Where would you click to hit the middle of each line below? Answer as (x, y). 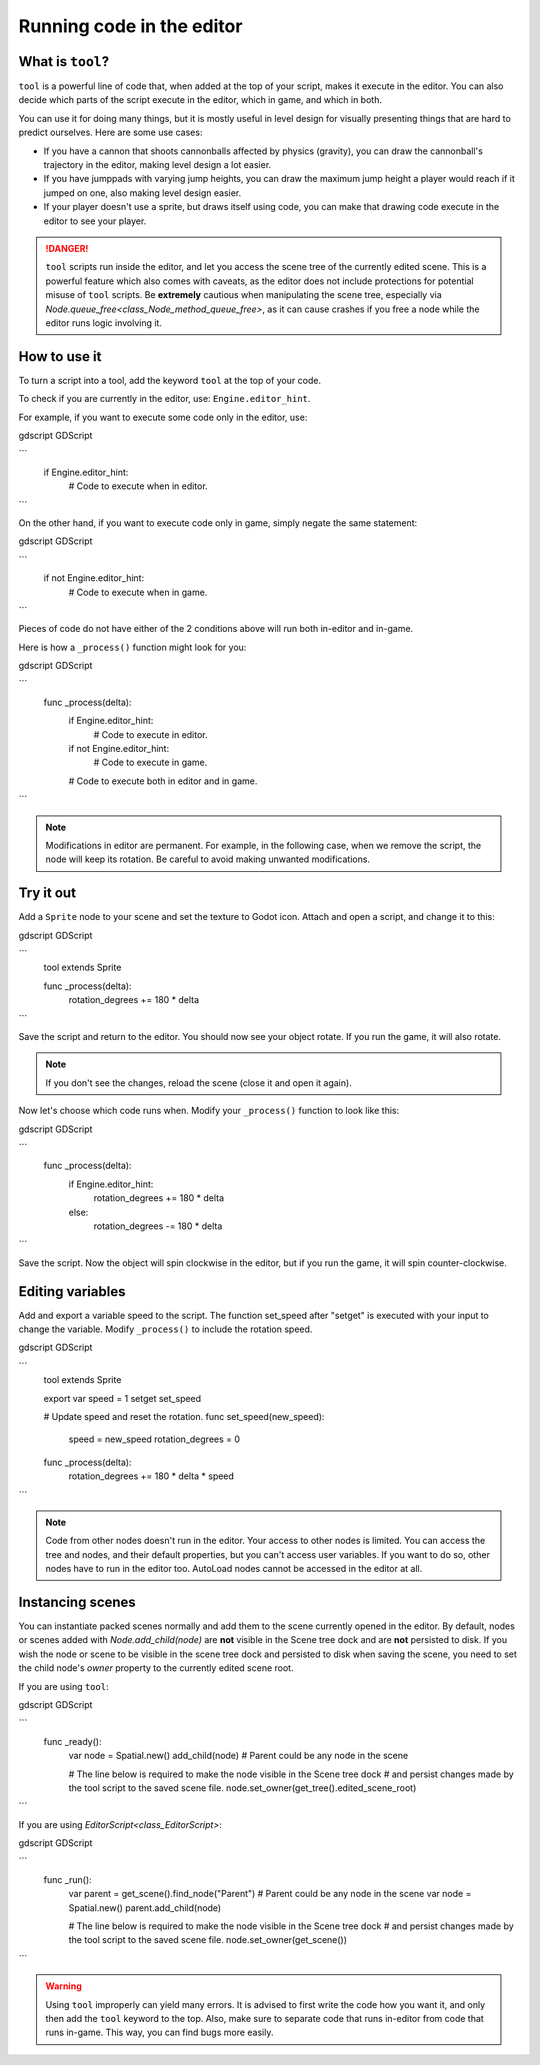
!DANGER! (67, 248)
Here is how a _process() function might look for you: (132, 647)
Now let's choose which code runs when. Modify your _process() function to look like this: (209, 1111)
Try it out (47, 893)
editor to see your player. (95, 221)
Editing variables (72, 1291)
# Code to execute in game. (150, 762)
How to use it (60, 356)
